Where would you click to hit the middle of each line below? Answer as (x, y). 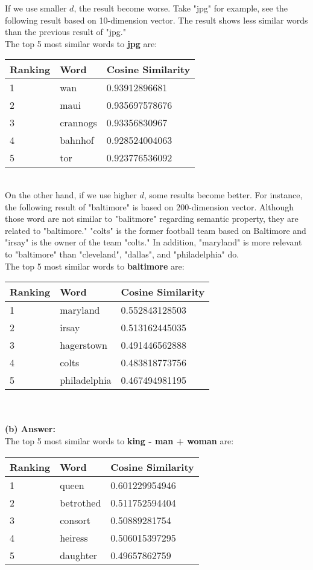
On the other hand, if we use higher (71, 194)
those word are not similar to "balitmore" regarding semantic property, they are (152, 219)
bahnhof (77, 140)
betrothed (81, 502)
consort (75, 520)
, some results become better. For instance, (223, 194)
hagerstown (84, 345)
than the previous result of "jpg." (65, 32)
